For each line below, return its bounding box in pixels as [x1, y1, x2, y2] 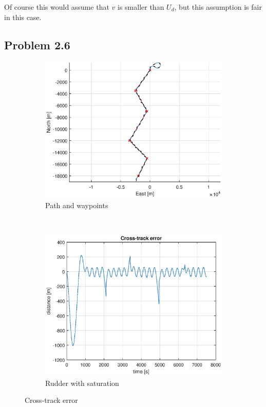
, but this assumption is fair [174, 2, 262, 12]
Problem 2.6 [4, 36, 70, 52]
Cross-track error [25, 395, 78, 405]
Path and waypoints [45, 199, 108, 210]
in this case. [4, 11, 42, 22]
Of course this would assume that [4, 2, 109, 12]
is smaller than [118, 2, 164, 12]
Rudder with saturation [45, 377, 119, 388]
